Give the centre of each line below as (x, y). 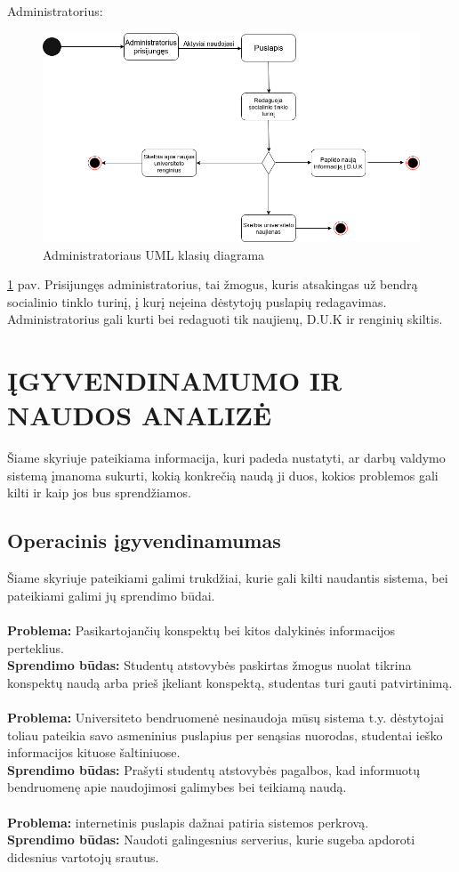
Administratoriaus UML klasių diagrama (154, 254)
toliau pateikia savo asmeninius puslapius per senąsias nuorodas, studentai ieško (225, 735)
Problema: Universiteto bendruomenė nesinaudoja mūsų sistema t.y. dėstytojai (225, 717)
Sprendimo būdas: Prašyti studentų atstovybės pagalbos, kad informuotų (214, 769)
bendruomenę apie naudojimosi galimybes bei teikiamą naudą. (177, 787)
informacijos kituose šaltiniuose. (94, 752)
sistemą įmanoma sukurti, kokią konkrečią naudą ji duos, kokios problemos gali (223, 475)
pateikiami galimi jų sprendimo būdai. (111, 595)
